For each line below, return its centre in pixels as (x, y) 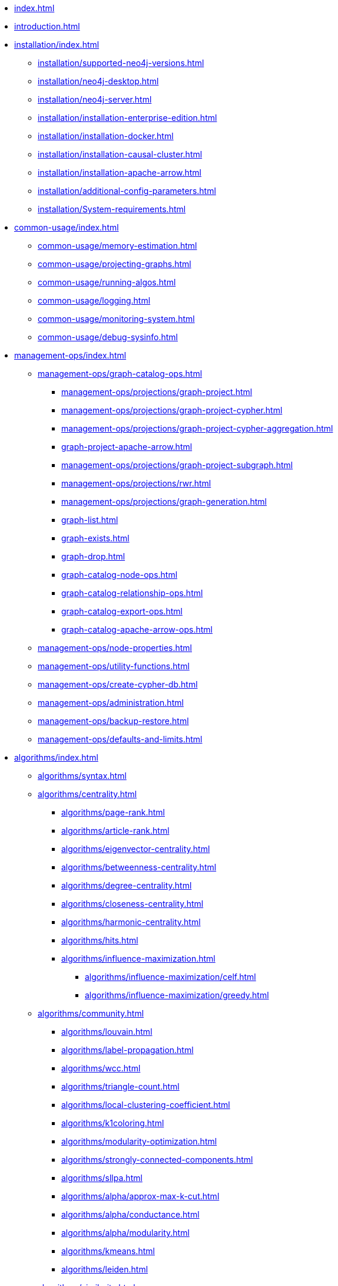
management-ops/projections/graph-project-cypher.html (172, 410)
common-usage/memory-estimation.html (117, 246)
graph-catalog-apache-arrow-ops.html (137, 629)
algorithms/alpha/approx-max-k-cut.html (140, 1196)
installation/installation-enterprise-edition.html (127, 118)
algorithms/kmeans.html (108, 1251)
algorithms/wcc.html (101, 1068)
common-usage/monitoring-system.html (116, 319)
